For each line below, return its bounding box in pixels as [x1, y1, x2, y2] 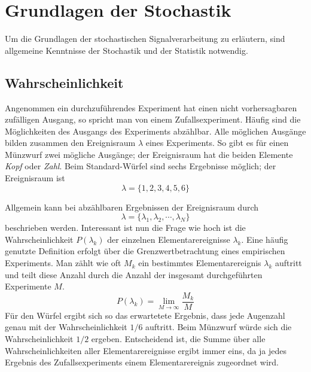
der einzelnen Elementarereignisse [107, 233, 230, 245]
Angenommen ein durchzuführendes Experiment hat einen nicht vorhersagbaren [5, 101, 297, 114]
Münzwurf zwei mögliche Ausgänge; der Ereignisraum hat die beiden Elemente [5, 148, 293, 160]
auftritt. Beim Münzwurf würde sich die [145, 321, 292, 333]
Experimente [5, 280, 51, 292]
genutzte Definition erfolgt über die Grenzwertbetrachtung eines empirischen [5, 245, 285, 257]
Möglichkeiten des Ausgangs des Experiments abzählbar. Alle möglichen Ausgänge [5, 124, 306, 137]
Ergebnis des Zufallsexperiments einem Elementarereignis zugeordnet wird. [5, 356, 279, 368]
